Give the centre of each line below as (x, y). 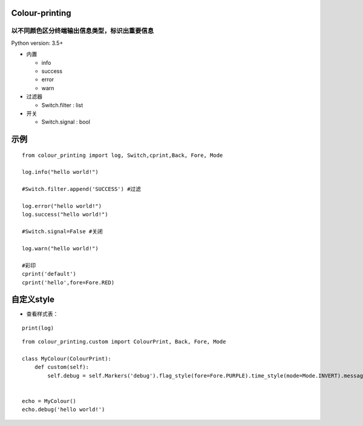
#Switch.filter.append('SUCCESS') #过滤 (82, 189)
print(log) (38, 328)
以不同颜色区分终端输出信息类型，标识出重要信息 (83, 31)
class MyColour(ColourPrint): (67, 359)
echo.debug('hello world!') (64, 410)
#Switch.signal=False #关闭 (62, 231)
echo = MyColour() (49, 401)
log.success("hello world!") (65, 215)
